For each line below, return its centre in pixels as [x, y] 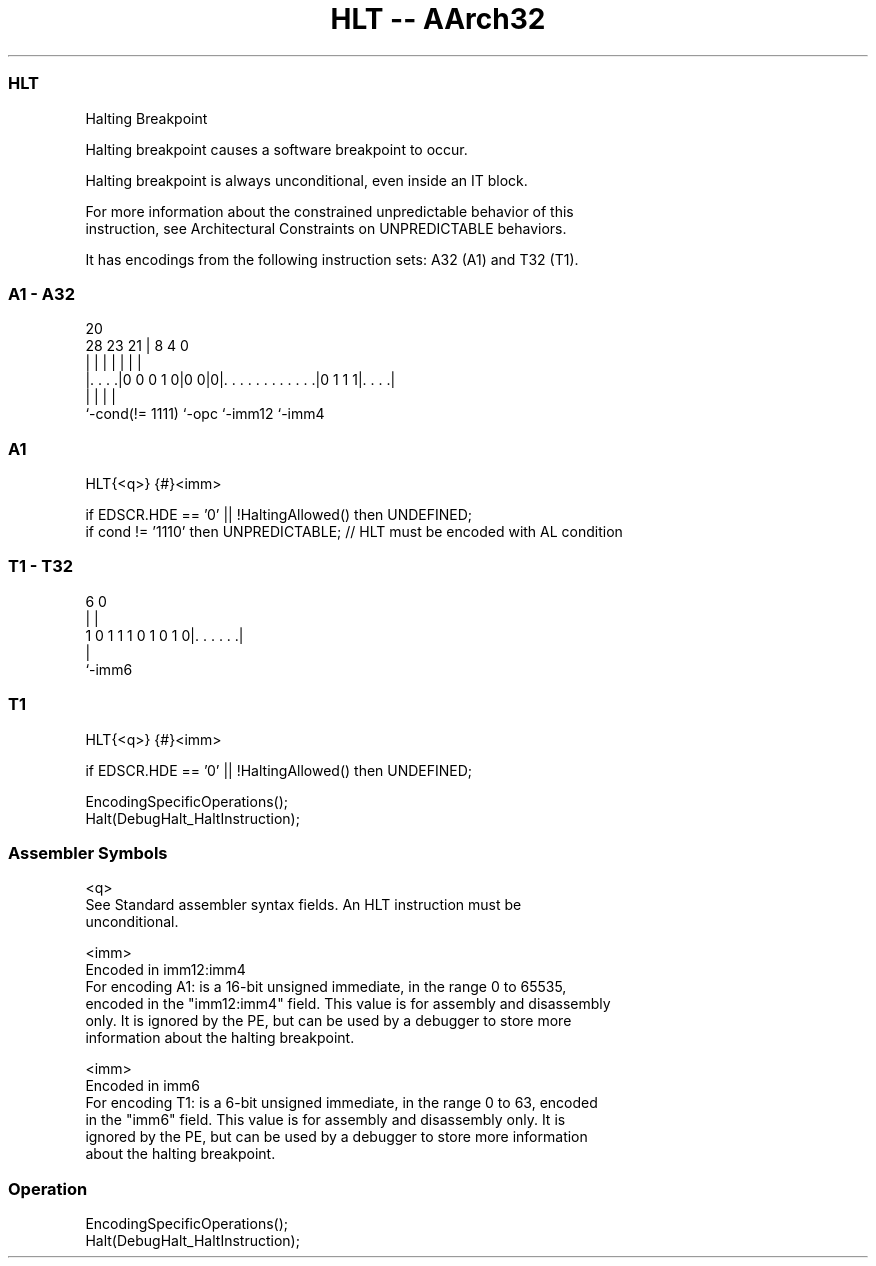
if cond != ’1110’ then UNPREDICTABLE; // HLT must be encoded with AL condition [354, 531]
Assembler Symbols [88, 852]
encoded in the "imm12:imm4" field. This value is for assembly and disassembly [348, 1004]
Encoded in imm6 [142, 1086]
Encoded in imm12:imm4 [165, 970]
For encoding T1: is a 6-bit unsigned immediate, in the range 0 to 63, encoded [341, 1103]
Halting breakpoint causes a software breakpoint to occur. [276, 149]
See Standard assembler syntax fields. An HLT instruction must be [303, 905]
